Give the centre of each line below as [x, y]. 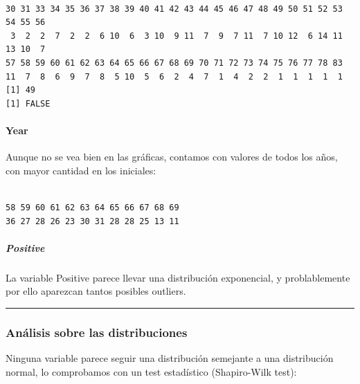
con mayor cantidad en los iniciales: [81, 170]
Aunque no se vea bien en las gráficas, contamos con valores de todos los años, [172, 157]
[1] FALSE [28, 103]
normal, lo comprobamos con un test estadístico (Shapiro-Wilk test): [151, 371]
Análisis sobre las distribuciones [97, 332]
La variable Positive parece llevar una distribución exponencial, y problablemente [178, 277]
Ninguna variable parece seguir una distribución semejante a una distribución [170, 358]
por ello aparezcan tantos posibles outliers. [96, 291]
